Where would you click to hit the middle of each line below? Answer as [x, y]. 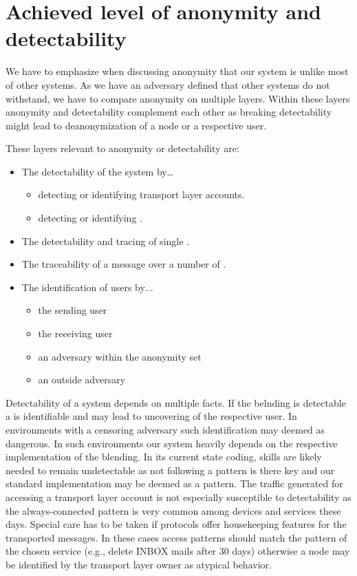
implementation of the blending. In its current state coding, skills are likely [164, 457]
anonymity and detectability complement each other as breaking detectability [169, 112]
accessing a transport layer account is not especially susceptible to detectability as [178, 497]
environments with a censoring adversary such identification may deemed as [165, 429]
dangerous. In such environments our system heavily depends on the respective [172, 443]
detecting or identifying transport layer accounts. [141, 194]
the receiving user [75, 333]
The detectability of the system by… [98, 171]
